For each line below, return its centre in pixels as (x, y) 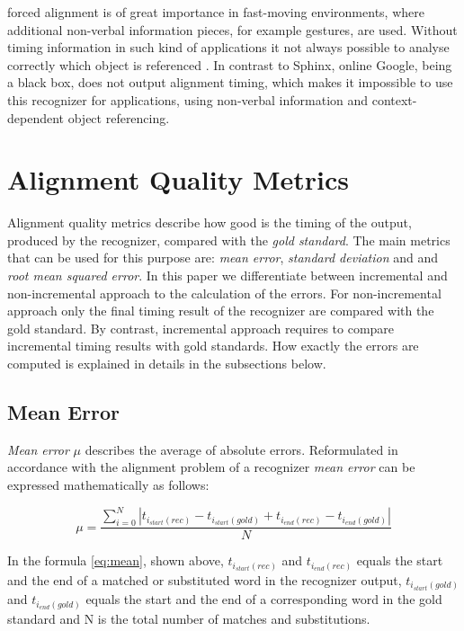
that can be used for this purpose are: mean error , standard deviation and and (223, 258)
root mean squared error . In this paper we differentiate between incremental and (228, 276)
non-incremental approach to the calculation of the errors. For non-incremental (224, 293)
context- (394, 99)
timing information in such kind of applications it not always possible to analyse (228, 47)
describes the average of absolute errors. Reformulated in (241, 449)
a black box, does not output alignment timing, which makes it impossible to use (230, 82)
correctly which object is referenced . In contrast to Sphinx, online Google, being (230, 64)
